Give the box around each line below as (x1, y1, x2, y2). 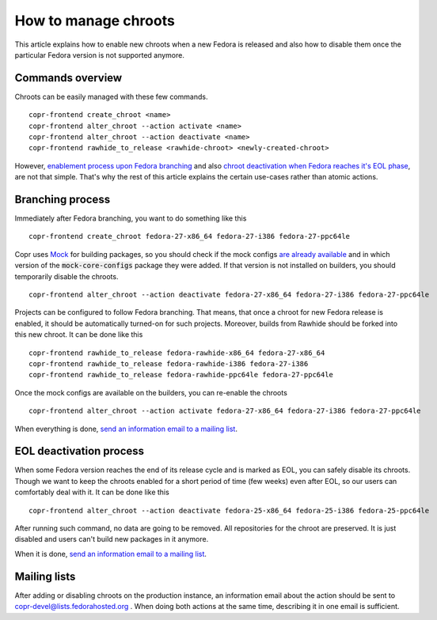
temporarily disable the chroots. (14, 271, 119, 281)
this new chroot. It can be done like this (14, 330, 143, 339)
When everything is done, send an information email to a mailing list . (14, 424, 237, 433)
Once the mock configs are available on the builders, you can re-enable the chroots (14, 387, 288, 397)
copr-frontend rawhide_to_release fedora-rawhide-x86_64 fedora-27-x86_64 (28, 348, 325, 357)
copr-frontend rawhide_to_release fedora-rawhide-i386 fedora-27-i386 (28, 360, 309, 368)
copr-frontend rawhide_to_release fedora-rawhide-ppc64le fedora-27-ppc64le (28, 370, 334, 380)
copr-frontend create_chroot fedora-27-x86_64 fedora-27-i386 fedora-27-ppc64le (28, 232, 351, 241)
